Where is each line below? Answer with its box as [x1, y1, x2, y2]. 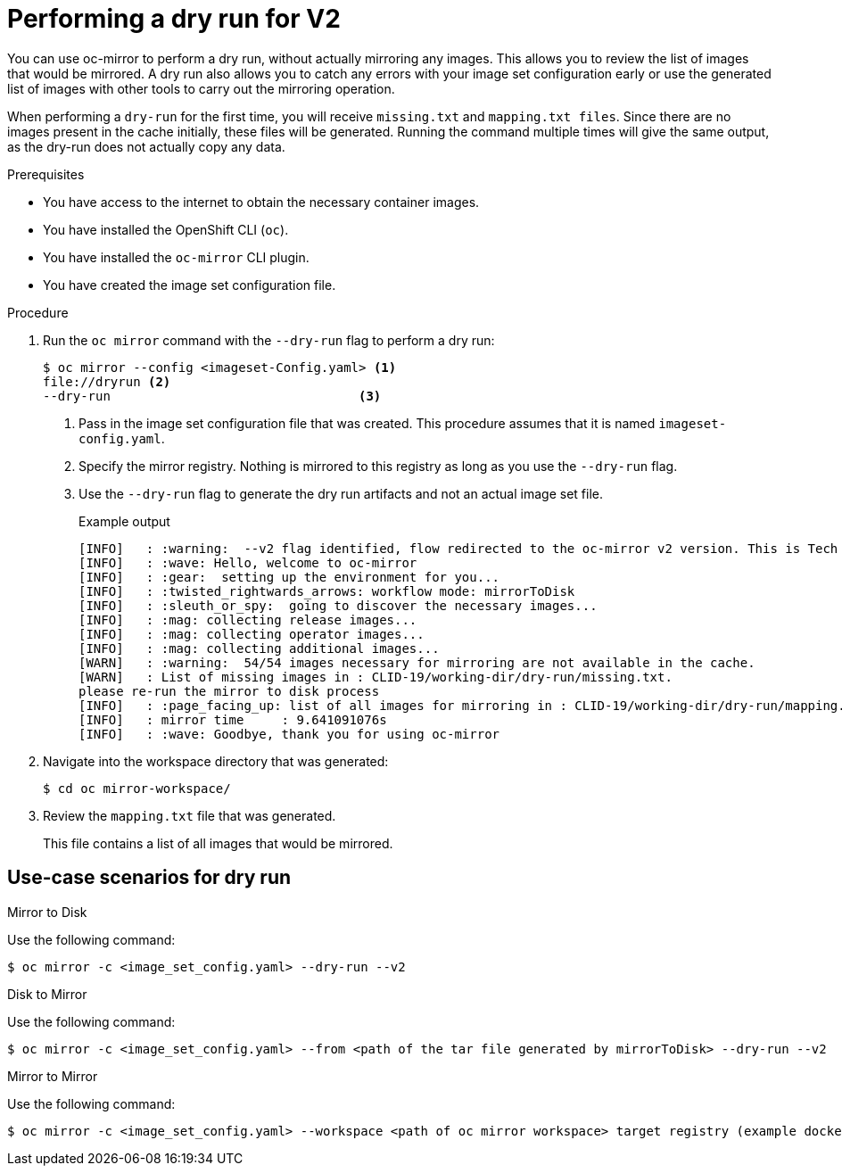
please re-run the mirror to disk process [78, 683, 380, 698]
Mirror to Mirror [7, 1068, 98, 1084]
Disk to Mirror [7, 986, 87, 1002]
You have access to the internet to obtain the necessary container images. [43, 194, 480, 210]
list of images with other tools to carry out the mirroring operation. [7, 80, 395, 96]
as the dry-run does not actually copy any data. [7, 138, 285, 154]
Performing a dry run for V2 [7, 4, 341, 34]
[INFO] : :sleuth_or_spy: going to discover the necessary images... [78, 598, 598, 613]
